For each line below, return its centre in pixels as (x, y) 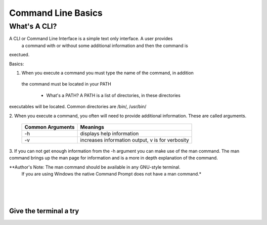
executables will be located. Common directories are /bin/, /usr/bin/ (78, 107)
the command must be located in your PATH (66, 84)
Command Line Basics (56, 13)
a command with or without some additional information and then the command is (105, 45)
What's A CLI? (33, 26)
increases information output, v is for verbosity (134, 140)
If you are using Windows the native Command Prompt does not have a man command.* (111, 174)
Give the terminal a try (44, 211)
